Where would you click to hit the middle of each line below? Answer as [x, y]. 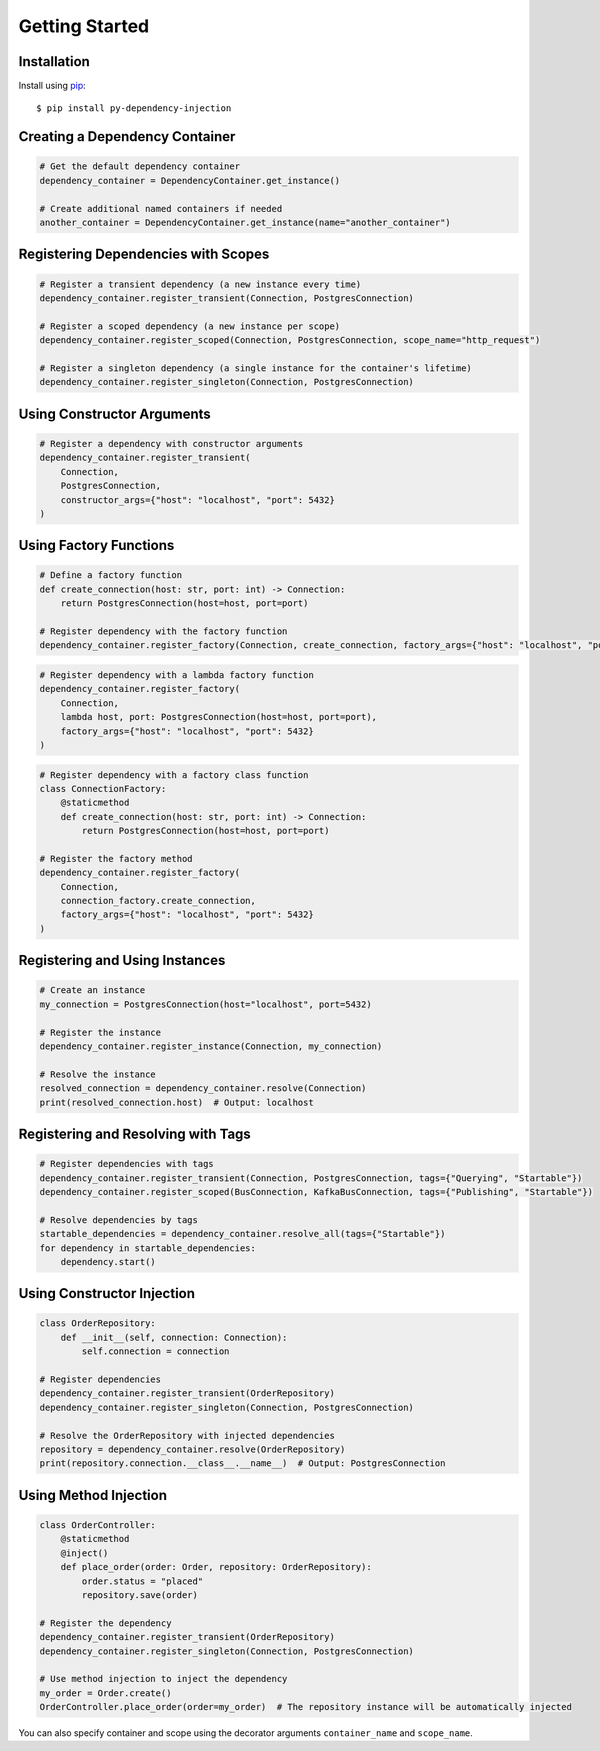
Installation [54, 61]
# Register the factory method [116, 858]
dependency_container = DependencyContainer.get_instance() [190, 180]
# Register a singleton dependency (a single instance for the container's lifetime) [255, 368]
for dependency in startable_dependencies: [148, 1248]
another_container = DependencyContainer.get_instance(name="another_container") [245, 223]
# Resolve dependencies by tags [119, 1219]
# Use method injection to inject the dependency [163, 1679]
